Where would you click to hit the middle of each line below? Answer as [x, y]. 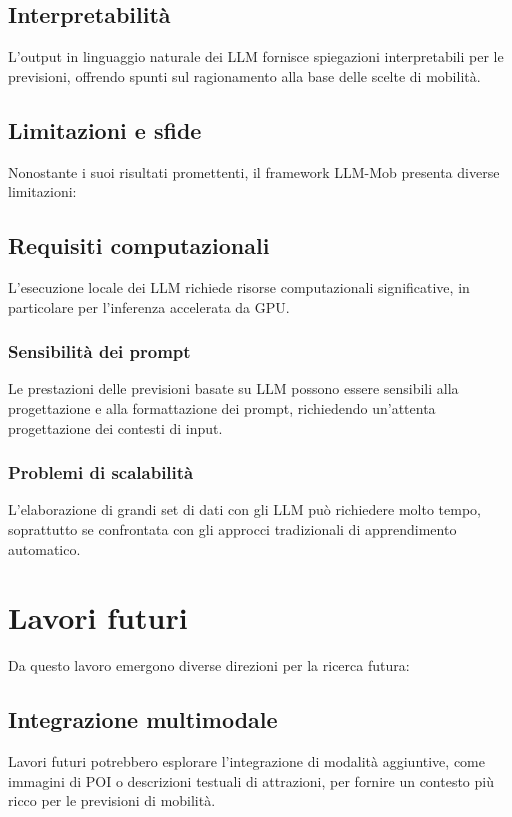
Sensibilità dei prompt [99, 351]
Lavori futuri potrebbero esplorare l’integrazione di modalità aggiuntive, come [246, 761]
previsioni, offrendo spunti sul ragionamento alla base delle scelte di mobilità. [244, 75]
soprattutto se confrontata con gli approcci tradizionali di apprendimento [232, 528]
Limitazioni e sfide [105, 129]
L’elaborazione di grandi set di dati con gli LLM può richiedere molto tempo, [244, 509]
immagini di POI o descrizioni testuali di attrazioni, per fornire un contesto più [251, 780]
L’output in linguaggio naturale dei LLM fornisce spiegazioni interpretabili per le [256, 56]
